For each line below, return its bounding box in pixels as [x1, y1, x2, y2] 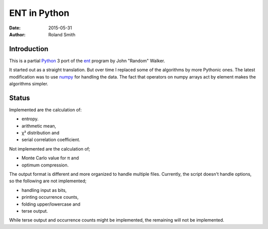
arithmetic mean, [21, 123, 57, 129]
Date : [9, 25, 21, 31]
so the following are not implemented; [9, 178, 87, 184]
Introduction [9, 45, 49, 53]
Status [9, 93, 30, 102]
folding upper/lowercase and [21, 201, 80, 207]
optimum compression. [21, 162, 69, 168]
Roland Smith [48, 31, 75, 37]
